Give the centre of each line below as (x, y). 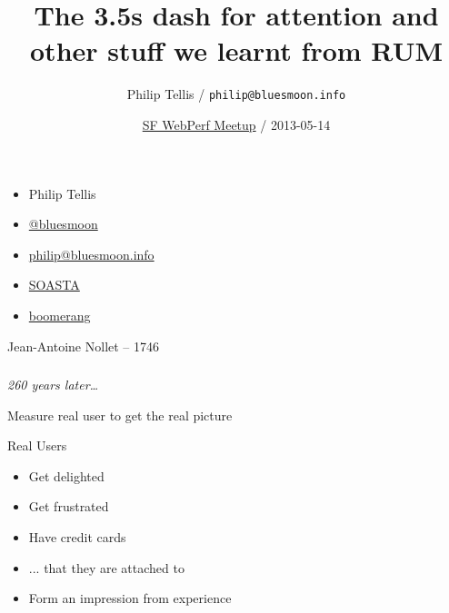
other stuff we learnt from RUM (236, 50)
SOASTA (54, 285)
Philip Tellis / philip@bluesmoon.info (236, 94)
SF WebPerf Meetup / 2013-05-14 (236, 124)
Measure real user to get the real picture (120, 415)
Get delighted (66, 475)
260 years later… (53, 385)
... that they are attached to (106, 567)
